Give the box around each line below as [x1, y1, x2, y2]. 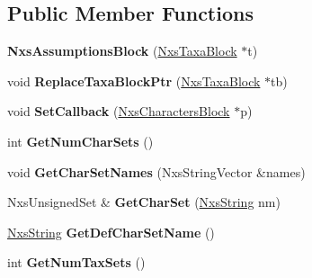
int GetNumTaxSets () [7, 253, 146, 272]
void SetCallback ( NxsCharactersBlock [7, 102, 230, 121]
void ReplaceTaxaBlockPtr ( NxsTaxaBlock [7, 71, 261, 90]
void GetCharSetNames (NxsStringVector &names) [7, 162, 306, 181]
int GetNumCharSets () [7, 131, 154, 150]
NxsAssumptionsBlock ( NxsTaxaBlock [7, 41, 237, 60]
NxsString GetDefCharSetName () [7, 222, 215, 241]
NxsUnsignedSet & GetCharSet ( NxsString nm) [7, 193, 281, 211]
